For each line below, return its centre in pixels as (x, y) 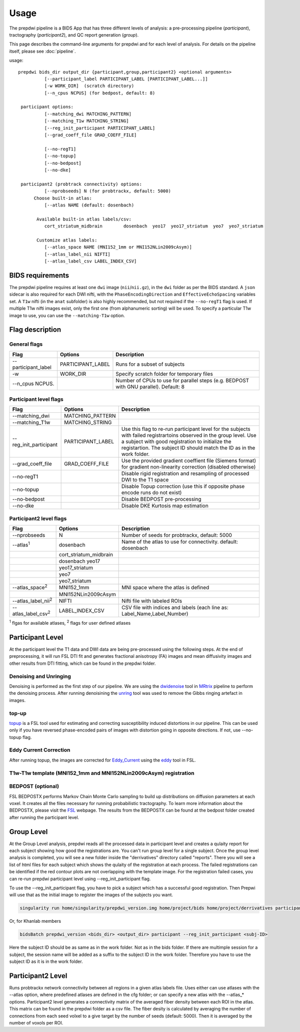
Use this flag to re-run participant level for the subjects (186, 429)
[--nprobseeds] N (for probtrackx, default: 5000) (107, 191)
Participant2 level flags (38, 519)
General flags (26, 344)
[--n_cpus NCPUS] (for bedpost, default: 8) (100, 93)
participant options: (47, 107)
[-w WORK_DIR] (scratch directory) (89, 86)
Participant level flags (36, 399)
